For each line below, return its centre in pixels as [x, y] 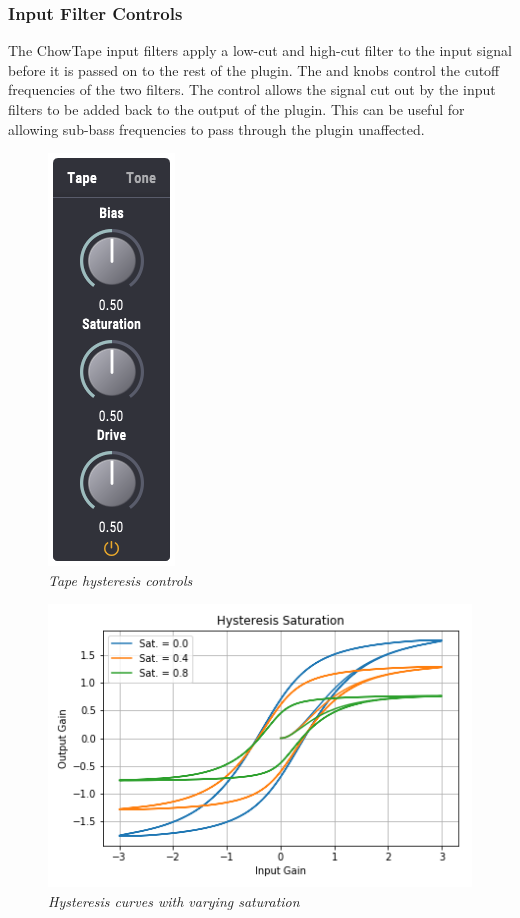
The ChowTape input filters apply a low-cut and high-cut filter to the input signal [260, 50]
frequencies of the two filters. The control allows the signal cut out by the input [252, 89]
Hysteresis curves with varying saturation [174, 900]
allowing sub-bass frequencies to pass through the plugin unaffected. [216, 128]
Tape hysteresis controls [120, 579]
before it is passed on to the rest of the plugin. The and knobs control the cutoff [254, 69]
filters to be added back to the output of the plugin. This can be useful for [236, 109]
